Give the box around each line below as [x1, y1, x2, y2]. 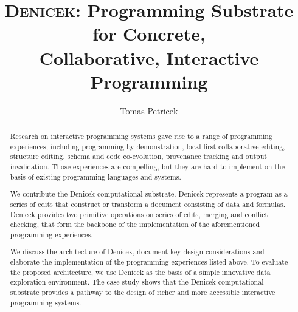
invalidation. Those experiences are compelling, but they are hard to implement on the [10, 161, 285, 172]
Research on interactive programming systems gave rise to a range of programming [10, 131, 272, 141]
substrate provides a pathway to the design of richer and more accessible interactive [10, 287, 275, 297]
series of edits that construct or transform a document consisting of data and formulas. [10, 198, 286, 209]
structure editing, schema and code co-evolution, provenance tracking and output [10, 151, 267, 161]
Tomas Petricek [120, 104, 178, 117]
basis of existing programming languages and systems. [10, 171, 181, 181]
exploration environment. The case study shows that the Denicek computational [10, 277, 264, 287]
